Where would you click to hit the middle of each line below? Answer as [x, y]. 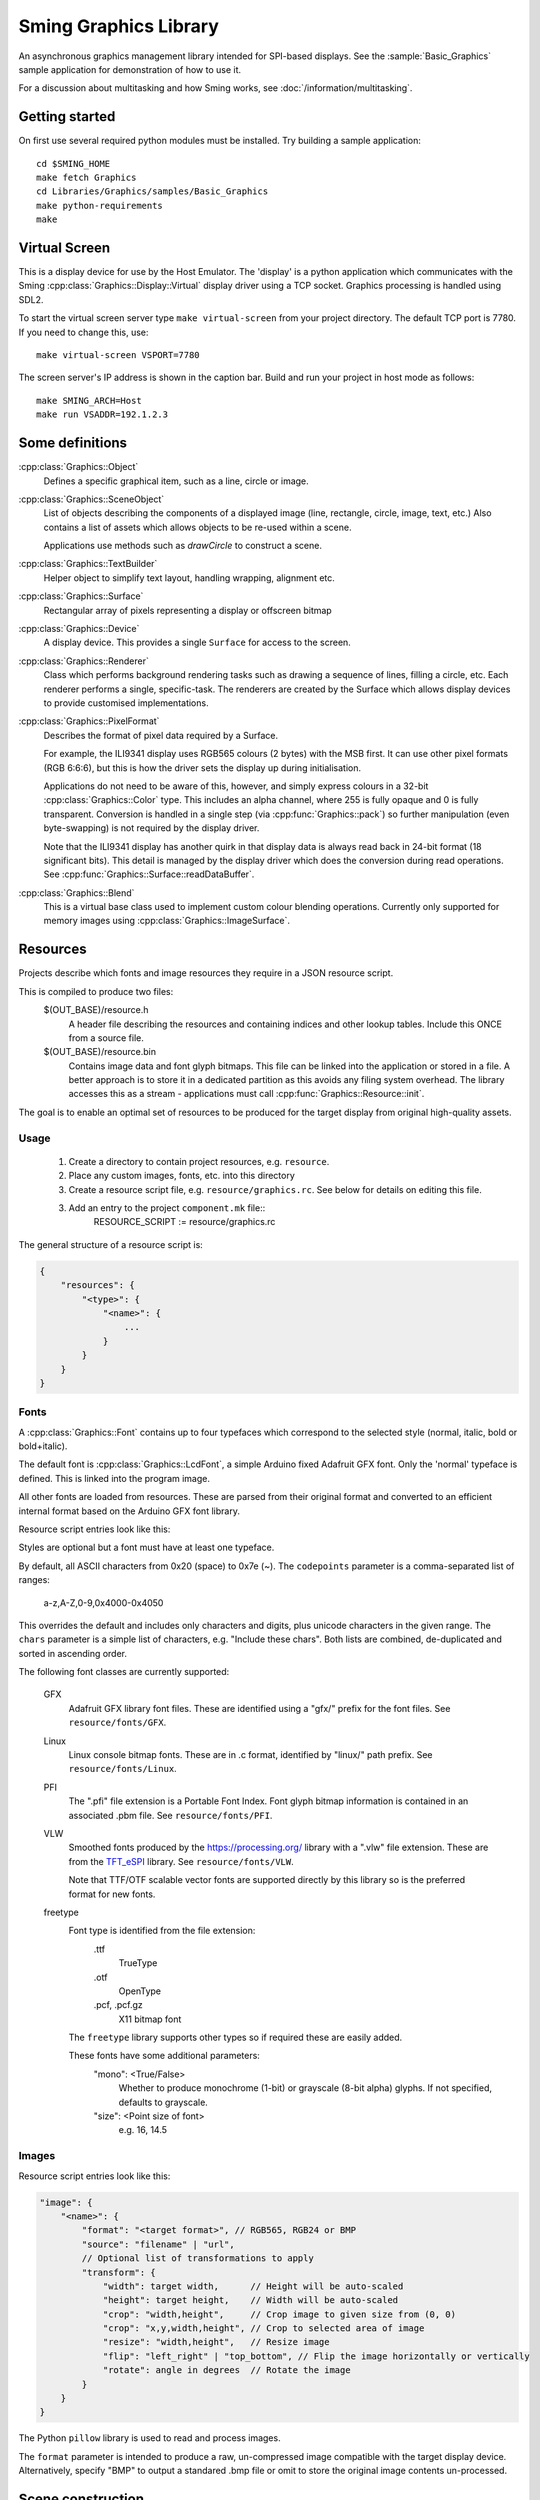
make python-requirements [100, 205]
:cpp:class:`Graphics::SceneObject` [91, 499]
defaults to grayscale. [163, 2102]
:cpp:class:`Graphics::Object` [78, 467]
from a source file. [106, 1037]
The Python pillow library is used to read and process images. [149, 2438]
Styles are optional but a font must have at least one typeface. [146, 1547]
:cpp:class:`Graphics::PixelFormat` [89, 721]
